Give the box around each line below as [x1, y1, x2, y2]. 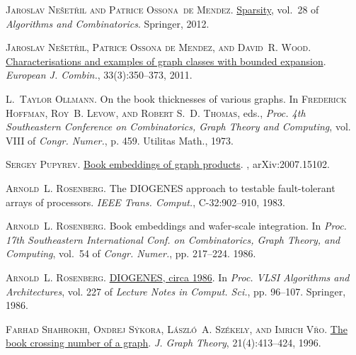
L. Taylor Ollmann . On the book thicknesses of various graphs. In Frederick [6, 91, 347, 106]
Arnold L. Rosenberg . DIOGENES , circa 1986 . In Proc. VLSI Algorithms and [6, 269, 350, 284]
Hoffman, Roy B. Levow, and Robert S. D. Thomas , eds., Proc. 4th [6, 105, 306, 120]
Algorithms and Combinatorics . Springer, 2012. [6, 16, 209, 30]
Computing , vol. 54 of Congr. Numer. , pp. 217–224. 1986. [6, 246, 256, 261]
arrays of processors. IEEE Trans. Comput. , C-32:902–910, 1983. [6, 194, 285, 209]
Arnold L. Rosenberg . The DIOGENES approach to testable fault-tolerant [6, 180, 335, 195]
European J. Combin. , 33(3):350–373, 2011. [6, 67, 193, 82]
